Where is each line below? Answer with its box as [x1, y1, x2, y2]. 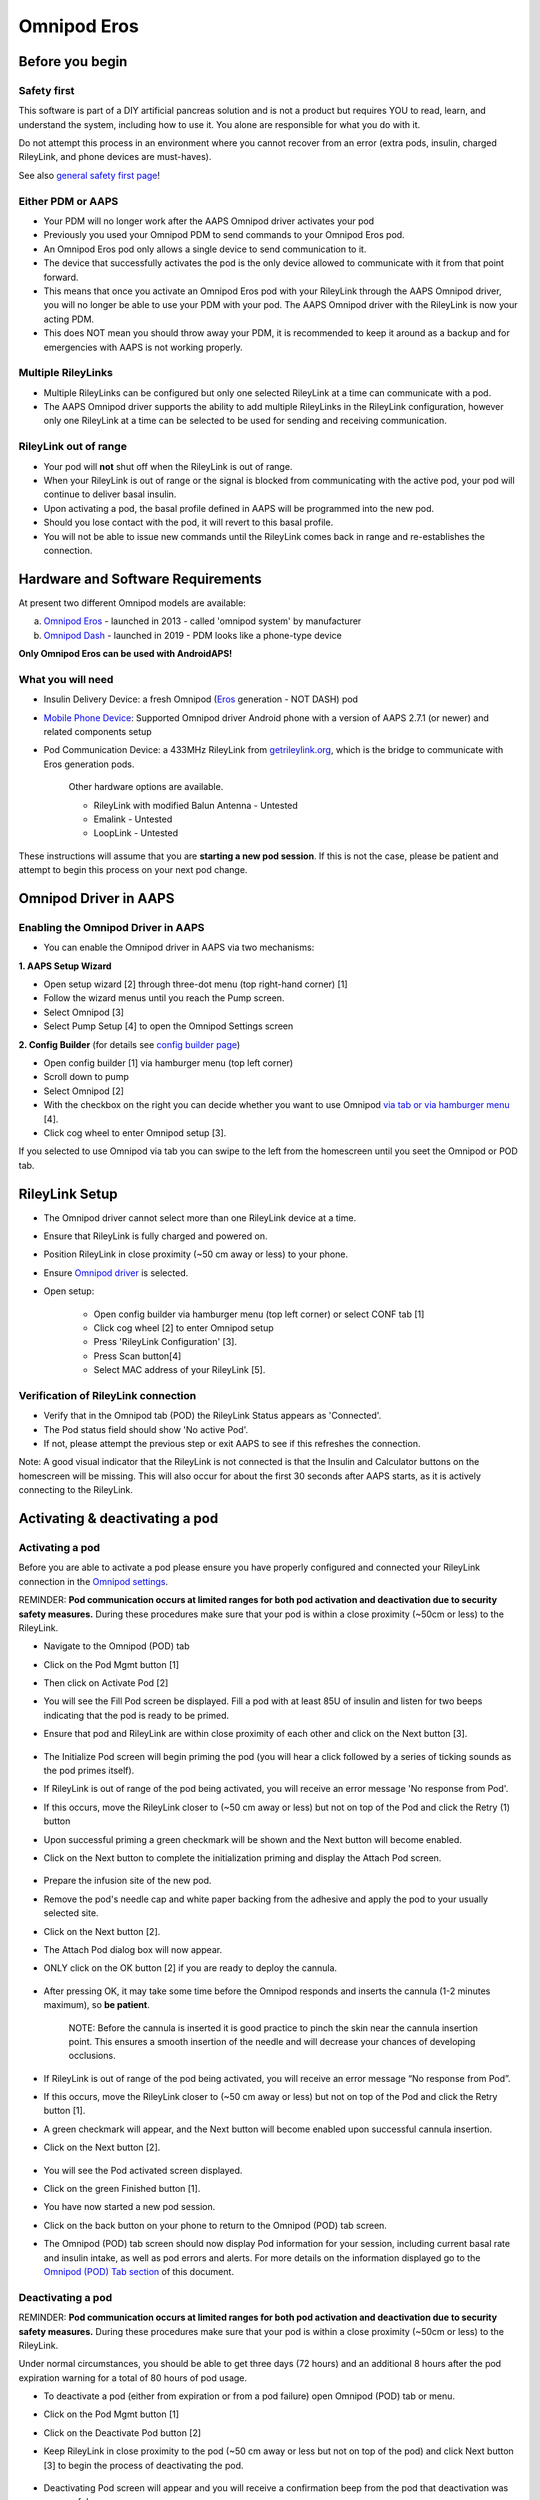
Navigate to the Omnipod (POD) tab [43, 1640, 190, 1652]
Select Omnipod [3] [43, 1006, 125, 1018]
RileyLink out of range [18, 440, 127, 454]
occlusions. [68, 2050, 116, 2062]
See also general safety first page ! [18, 169, 160, 181]
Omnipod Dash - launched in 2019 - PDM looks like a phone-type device [43, 629, 342, 641]
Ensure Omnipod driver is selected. [43, 1266, 189, 1279]
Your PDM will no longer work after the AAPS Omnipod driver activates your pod [43, 215, 375, 227]
